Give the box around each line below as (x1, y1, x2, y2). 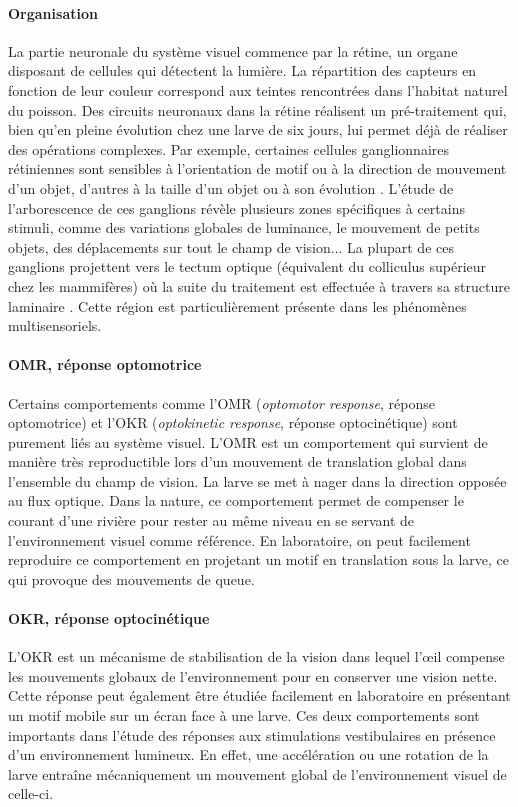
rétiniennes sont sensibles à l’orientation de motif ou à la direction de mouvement (8, 158, 507, 179)
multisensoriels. (8, 315, 102, 336)
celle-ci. (8, 783, 54, 804)
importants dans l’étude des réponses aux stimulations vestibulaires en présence (8, 724, 496, 745)
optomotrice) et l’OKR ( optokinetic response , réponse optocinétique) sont (8, 412, 458, 433)
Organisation (8, 2, 98, 23)
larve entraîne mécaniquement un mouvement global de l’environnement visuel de (8, 763, 507, 784)
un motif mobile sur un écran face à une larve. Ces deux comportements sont (8, 705, 480, 726)
